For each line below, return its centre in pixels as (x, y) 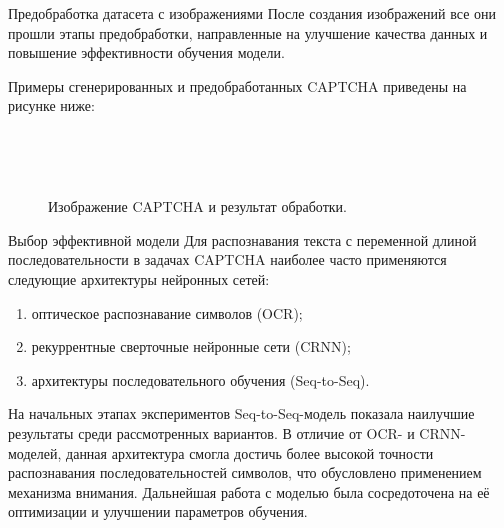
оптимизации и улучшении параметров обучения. (158, 511)
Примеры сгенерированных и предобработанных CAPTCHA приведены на (237, 85)
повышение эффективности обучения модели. (146, 52)
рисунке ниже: (51, 105)
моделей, (35, 452)
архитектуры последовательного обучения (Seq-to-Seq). (200, 379)
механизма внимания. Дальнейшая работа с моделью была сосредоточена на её (249, 491)
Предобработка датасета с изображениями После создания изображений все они (252, 13)
